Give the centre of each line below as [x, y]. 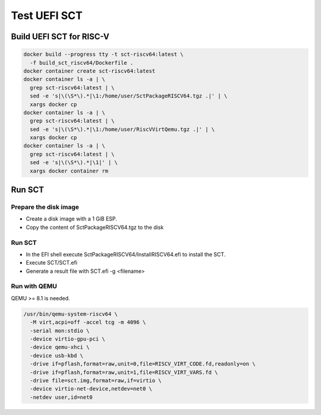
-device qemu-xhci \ [60, 347]
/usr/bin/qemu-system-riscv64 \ [71, 314]
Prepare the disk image [45, 207]
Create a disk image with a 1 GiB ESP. [71, 219]
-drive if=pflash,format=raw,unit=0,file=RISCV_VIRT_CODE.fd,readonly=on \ [143, 364]
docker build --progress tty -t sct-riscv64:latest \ [103, 54]
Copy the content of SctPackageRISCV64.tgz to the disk [95, 227]
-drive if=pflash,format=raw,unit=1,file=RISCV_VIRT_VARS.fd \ [124, 372]
